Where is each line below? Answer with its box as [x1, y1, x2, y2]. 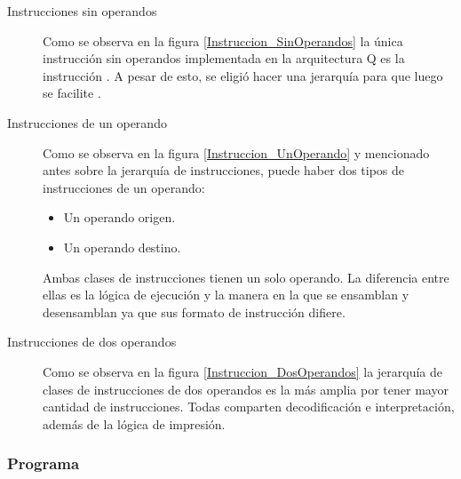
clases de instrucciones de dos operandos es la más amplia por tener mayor [43, 379, 449, 398]
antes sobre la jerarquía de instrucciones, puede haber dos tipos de [43, 161, 405, 180]
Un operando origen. [63, 208, 176, 227]
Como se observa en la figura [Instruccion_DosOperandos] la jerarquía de [43, 362, 442, 380]
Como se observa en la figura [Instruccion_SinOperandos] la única [43, 31, 403, 50]
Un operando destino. [63, 237, 181, 256]
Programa [7, 452, 80, 475]
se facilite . [43, 84, 101, 102]
